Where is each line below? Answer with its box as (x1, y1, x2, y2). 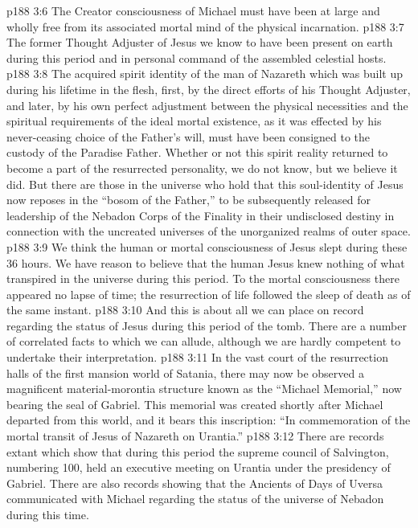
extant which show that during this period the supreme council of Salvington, (6, 443, 389, 460)
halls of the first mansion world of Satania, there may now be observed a (6, 364, 364, 381)
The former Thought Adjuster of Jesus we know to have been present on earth (6, 34, 393, 51)
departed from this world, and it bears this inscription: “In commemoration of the (6, 411, 411, 428)
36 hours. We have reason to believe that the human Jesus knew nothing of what (6, 254, 405, 271)
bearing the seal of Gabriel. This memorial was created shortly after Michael (6, 395, 383, 412)
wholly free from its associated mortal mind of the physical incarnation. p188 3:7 (6, 18, 404, 35)
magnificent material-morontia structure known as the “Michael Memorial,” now (6, 380, 402, 397)
